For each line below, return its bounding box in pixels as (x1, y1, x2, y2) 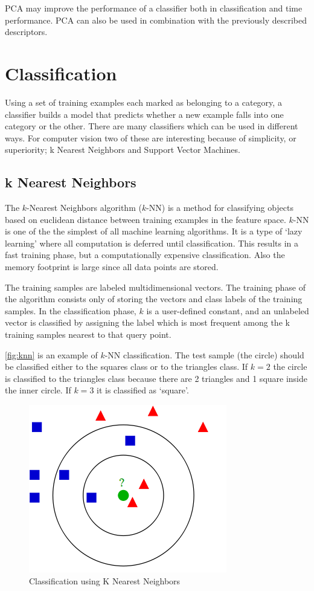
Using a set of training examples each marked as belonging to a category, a (5, 95, 282, 108)
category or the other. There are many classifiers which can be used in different (5, 120, 298, 132)
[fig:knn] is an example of (5, 348, 98, 361)
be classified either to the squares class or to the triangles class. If (5, 360, 248, 373)
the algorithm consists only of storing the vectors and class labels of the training (5, 292, 303, 305)
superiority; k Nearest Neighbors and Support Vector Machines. (5, 143, 240, 156)
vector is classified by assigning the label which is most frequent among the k (5, 316, 290, 329)
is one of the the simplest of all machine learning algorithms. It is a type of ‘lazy (5, 225, 303, 237)
